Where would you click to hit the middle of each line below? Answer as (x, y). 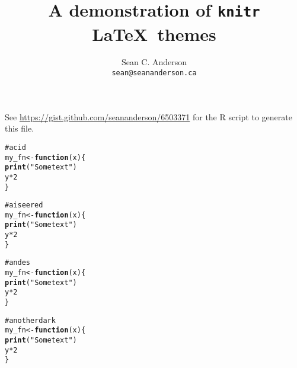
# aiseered (24, 205)
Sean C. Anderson (154, 62)
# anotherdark (30, 320)
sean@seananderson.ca (154, 73)
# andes (17, 263)
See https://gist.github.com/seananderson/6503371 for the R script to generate (148, 116)
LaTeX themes (154, 33)
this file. (20, 128)
